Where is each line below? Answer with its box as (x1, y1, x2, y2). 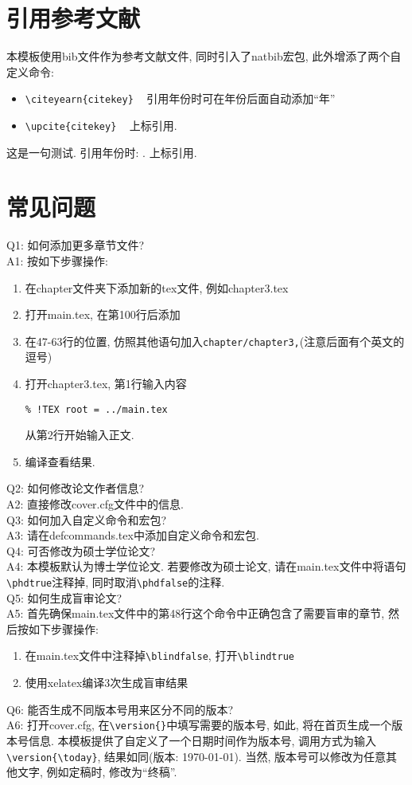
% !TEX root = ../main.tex (25, 403, 168, 415)
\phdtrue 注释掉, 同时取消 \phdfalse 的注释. (6, 573, 225, 590)
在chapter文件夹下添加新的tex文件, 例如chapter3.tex (25, 279, 289, 296)
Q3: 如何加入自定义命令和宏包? (6, 511, 167, 528)
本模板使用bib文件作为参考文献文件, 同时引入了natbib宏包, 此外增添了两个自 (6, 48, 402, 65)
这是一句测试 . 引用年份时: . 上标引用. (6, 143, 197, 160)
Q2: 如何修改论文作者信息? (6, 480, 145, 497)
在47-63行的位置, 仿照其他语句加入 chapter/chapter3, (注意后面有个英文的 (25, 332, 405, 349)
